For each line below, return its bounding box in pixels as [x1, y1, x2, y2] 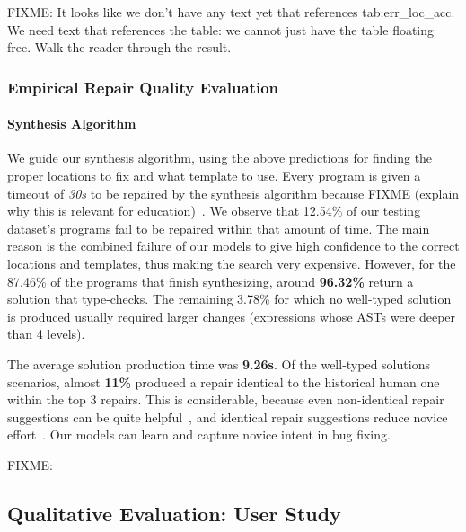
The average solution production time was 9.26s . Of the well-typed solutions [7, 354, 430, 373]
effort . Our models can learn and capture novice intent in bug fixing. [7, 425, 391, 444]
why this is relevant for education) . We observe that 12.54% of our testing [7, 201, 421, 220]
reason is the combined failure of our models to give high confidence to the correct [7, 236, 460, 255]
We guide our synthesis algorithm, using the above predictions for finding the [7, 148, 433, 167]
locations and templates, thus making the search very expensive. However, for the [7, 253, 456, 272]
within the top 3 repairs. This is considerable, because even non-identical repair [7, 390, 444, 409]
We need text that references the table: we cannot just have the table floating [7, 20, 435, 39]
